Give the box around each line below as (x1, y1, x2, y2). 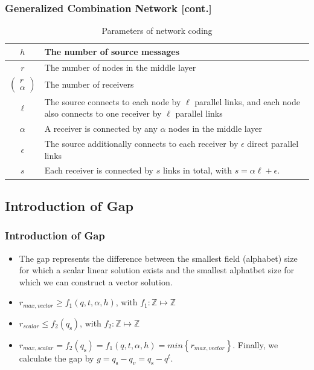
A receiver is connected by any (44, 122, 158, 135)
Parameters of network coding (101, 24, 213, 37)
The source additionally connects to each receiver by (44, 137, 239, 150)
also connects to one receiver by (44, 107, 162, 120)
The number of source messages (44, 45, 180, 57)
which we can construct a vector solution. (19, 275, 173, 288)
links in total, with (162, 164, 232, 177)
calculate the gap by (19, 351, 94, 364)
